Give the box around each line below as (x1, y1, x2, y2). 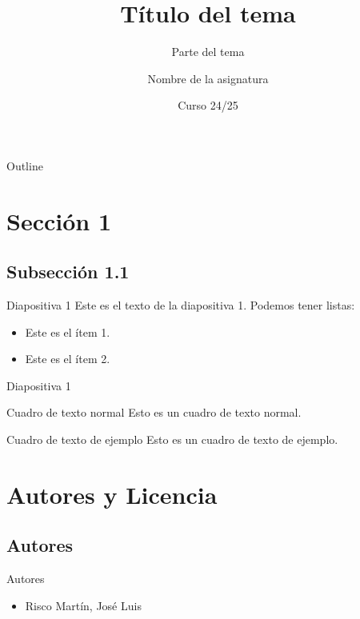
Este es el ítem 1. (25, 323, 110, 340)
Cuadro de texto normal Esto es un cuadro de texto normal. (6, 404, 302, 421)
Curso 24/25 (178, 97, 238, 114)
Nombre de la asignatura (147, 70, 269, 86)
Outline (6, 157, 43, 174)
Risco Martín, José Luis (25, 597, 142, 613)
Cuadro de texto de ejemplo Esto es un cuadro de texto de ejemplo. (6, 431, 338, 448)
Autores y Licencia (6, 477, 218, 510)
